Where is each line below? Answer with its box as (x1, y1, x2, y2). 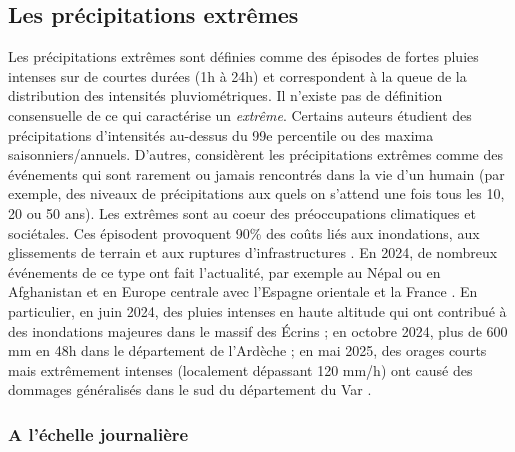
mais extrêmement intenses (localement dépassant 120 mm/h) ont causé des (8, 359, 473, 380)
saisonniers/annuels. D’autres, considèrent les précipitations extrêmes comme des (8, 144, 503, 165)
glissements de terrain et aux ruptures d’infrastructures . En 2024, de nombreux (8, 242, 498, 263)
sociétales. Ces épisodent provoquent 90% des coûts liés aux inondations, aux (8, 222, 480, 243)
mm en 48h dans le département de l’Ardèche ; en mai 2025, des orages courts (8, 340, 487, 361)
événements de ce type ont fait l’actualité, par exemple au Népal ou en (8, 261, 441, 282)
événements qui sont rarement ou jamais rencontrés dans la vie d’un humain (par (8, 163, 505, 184)
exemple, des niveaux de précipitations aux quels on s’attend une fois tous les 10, (8, 183, 505, 204)
